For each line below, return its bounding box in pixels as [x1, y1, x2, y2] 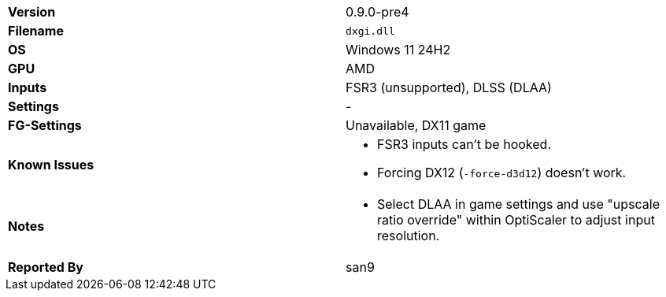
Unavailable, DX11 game [346, 117, 487, 133]
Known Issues [8, 157, 94, 173]
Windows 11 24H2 [346, 42, 451, 58]
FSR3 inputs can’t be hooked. [377, 136, 551, 152]
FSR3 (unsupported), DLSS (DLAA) [346, 80, 552, 95]
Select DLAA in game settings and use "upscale [377, 196, 660, 212]
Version [8, 4, 56, 20]
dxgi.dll [346, 24, 395, 37]
